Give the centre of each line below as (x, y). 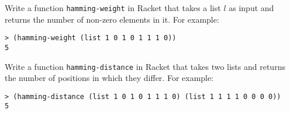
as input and (251, 8)
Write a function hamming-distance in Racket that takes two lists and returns (145, 66)
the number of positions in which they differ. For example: (109, 78)
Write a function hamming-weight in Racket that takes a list (113, 8)
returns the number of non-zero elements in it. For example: (112, 19)
